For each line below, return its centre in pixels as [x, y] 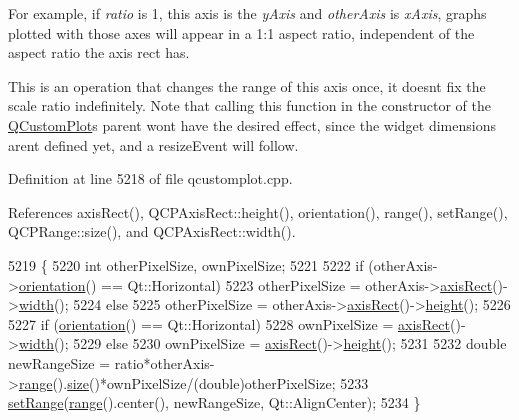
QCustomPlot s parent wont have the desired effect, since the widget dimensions [252, 124]
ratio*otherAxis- [164, 362]
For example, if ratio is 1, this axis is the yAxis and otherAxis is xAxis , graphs [247, 13]
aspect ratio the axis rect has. [99, 52]
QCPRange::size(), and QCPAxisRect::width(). [152, 231]
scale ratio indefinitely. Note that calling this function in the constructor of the [249, 105]
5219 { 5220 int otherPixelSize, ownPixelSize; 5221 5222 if [186, 264]
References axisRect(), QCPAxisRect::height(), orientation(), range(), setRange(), [258, 211]
